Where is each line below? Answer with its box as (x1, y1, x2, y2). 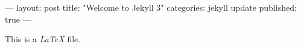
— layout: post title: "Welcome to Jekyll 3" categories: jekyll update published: (5, 1, 297, 13)
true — (5, 12, 31, 25)
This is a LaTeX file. (5, 33, 81, 45)
